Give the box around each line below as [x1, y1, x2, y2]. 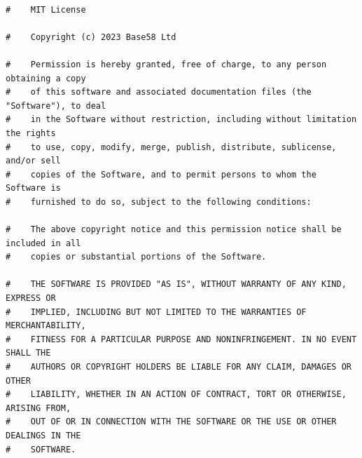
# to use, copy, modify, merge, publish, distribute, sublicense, [6, 142, 337, 152]
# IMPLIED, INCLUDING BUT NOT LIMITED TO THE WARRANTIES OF [6, 307, 307, 317]
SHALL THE [6, 348, 51, 358]
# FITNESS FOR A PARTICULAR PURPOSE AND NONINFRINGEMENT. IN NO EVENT [6, 334, 357, 344]
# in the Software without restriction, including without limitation [6, 114, 357, 125]
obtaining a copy [6, 73, 86, 83]
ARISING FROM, [6, 403, 71, 413]
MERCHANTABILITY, [6, 321, 86, 331]
